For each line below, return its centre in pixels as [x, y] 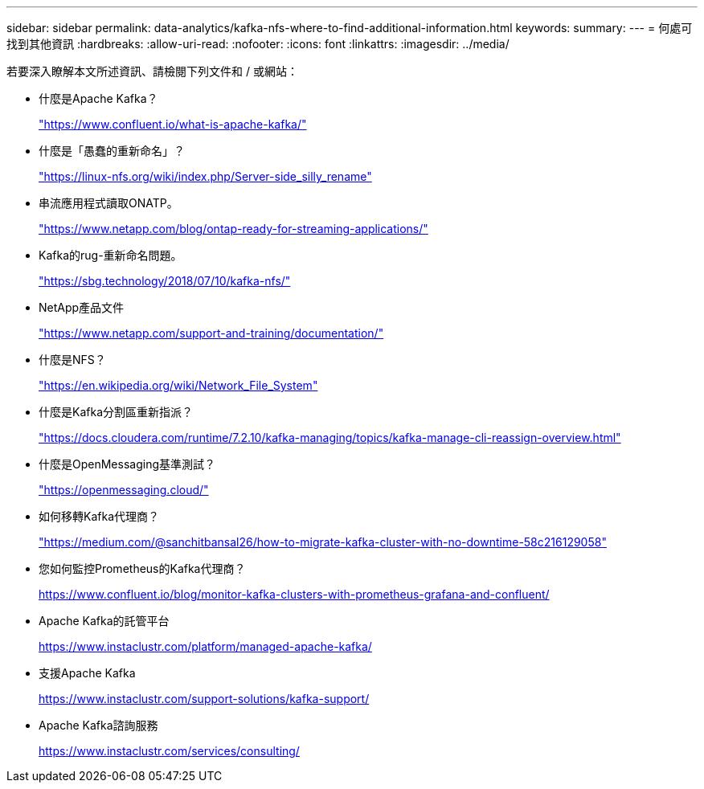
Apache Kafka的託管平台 [104, 621]
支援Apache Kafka [87, 673]
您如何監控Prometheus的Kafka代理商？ [142, 568]
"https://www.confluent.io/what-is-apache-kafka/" [173, 124]
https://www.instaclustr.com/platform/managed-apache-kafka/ [205, 646]
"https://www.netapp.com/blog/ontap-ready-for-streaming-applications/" [233, 229]
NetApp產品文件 [82, 307]
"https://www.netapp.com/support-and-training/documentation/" [211, 333]
